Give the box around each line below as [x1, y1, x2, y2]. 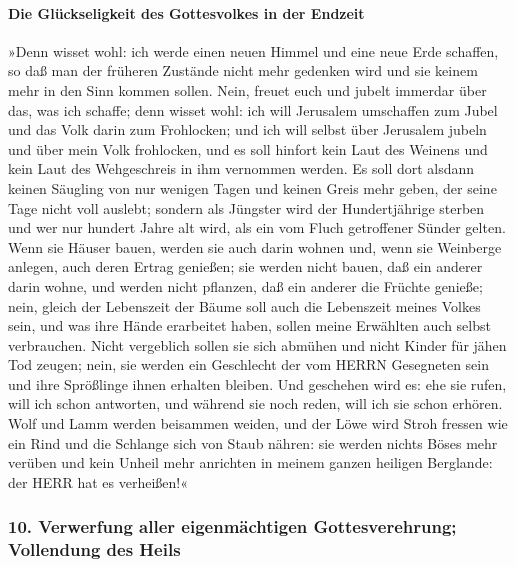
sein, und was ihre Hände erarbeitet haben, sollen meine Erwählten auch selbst [8, 315, 491, 336]
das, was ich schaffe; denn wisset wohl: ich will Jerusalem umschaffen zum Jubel [8, 99, 498, 120]
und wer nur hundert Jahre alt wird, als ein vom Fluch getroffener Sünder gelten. [8, 217, 506, 238]
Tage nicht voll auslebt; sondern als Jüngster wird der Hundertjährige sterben [8, 197, 485, 218]
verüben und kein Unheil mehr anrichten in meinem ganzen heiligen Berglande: [8, 452, 493, 473]
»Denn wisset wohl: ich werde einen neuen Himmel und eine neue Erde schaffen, [8, 40, 499, 61]
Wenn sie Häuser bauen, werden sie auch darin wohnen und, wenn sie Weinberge [8, 236, 502, 257]
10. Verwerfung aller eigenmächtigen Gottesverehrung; [8, 514, 457, 539]
